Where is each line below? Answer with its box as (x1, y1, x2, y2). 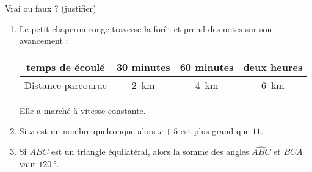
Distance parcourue (24, 77, 107, 92)
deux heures (243, 59, 303, 74)
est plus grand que (180, 124, 250, 137)
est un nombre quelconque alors (37, 124, 156, 137)
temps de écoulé (26, 59, 105, 74)
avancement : (19, 34, 68, 47)
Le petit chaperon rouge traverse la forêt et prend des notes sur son (19, 22, 272, 35)
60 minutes (180, 59, 234, 74)
